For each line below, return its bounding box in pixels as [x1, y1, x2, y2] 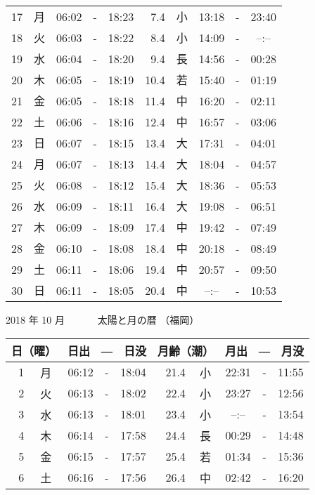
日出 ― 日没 [67, 342, 147, 359]
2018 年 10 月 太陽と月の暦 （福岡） [6, 312, 200, 326]
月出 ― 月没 [225, 342, 304, 359]
